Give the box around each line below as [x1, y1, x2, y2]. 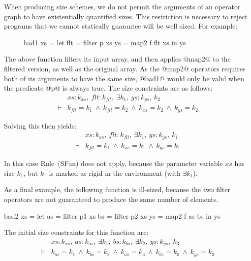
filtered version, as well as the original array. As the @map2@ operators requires [4, 63, 246, 73]
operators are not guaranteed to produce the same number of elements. [4, 194, 219, 204]
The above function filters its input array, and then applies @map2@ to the [4, 54, 231, 64]
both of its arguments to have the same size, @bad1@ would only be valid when [4, 73, 244, 83]
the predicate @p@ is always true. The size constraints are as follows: [4, 83, 213, 93]
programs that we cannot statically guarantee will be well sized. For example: [4, 21, 238, 31]
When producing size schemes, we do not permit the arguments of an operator [4, 1, 241, 11]
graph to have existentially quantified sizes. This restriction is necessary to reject [4, 11, 248, 21]
